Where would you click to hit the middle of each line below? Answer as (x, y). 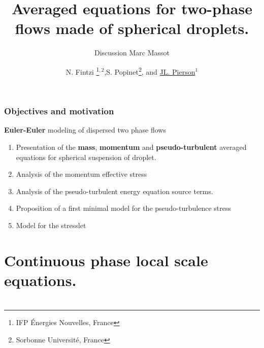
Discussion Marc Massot (132, 53)
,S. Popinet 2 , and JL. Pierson (150, 71)
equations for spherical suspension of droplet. (86, 157)
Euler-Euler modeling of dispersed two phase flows (85, 130)
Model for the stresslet (51, 225)
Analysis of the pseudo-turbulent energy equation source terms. (114, 191)
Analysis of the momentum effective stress (81, 174)
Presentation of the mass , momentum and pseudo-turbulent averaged (131, 147)
